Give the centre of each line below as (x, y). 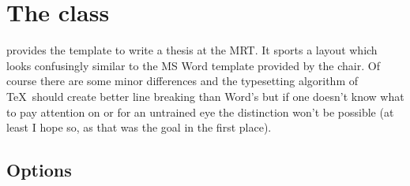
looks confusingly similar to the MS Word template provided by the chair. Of (193, 65)
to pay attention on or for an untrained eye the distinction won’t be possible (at (200, 112)
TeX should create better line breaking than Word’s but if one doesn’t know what (205, 96)
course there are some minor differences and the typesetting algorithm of (182, 81)
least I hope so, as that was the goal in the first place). (139, 127)
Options (39, 170)
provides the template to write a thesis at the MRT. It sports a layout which (192, 50)
